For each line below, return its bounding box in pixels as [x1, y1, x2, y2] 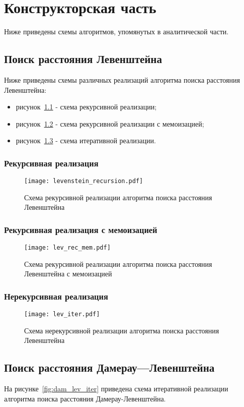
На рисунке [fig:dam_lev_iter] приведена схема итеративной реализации [4, 383, 228, 394]
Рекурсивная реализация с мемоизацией [4, 223, 157, 236]
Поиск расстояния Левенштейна [4, 51, 162, 67]
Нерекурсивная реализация [4, 289, 108, 302]
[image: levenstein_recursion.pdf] [24, 178, 143, 185]
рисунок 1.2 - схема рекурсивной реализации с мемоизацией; [16, 118, 204, 129]
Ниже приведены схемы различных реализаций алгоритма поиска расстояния [4, 74, 240, 85]
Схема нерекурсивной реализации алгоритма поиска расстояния [24, 325, 219, 335]
